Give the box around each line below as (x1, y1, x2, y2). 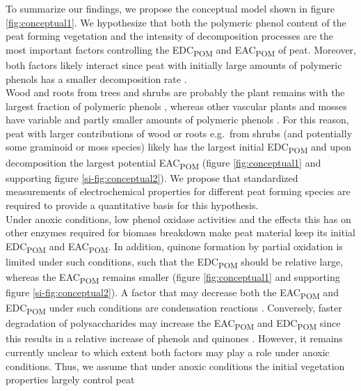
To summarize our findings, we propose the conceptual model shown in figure (6, 1, 335, 15)
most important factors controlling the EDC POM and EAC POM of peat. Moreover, (6, 42, 356, 59)
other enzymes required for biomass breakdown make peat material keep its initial (6, 225, 355, 240)
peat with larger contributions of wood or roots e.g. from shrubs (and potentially (6, 125, 353, 140)
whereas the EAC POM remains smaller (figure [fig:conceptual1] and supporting (6, 269, 340, 286)
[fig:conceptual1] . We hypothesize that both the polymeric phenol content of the (6, 15, 346, 29)
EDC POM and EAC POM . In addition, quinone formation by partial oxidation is (6, 238, 343, 255)
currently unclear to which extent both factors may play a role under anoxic (6, 345, 330, 360)
